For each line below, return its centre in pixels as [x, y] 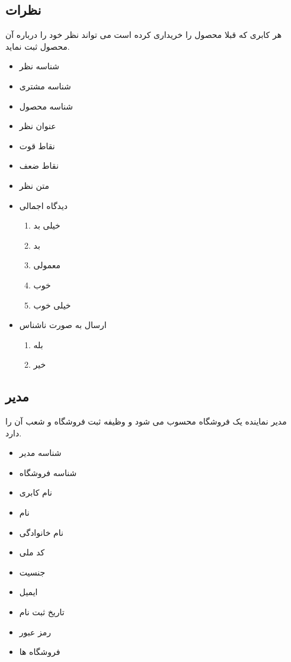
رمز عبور [35, 632]
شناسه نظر [39, 66]
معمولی [47, 265]
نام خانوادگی [41, 532]
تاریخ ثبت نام [42, 612]
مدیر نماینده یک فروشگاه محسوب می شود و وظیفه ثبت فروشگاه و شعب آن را [146, 421]
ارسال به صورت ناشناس [63, 325]
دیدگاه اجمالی [44, 205]
